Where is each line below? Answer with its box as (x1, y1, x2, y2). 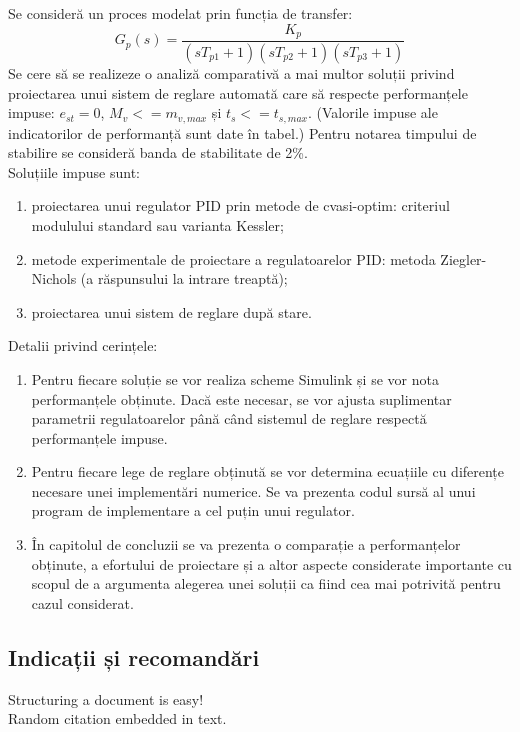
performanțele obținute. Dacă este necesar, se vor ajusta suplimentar (31, 388, 452, 409)
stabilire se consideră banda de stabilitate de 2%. (8, 142, 308, 163)
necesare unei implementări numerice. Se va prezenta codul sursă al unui (31, 480, 476, 501)
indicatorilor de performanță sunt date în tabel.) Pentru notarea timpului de (8, 122, 477, 143)
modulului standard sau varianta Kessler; (31, 214, 284, 235)
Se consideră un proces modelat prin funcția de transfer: (8, 3, 353, 23)
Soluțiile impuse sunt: (8, 161, 141, 182)
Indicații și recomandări (8, 641, 260, 672)
